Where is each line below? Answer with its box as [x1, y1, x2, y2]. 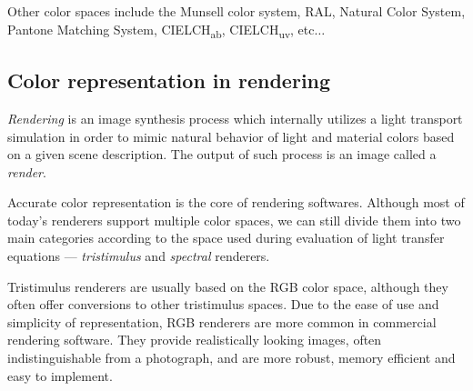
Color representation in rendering [7, 66, 331, 95]
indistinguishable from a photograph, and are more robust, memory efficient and [7, 348, 456, 367]
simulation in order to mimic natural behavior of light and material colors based [7, 126, 455, 145]
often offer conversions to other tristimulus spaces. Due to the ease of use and [7, 295, 439, 314]
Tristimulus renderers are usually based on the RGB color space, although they [7, 276, 448, 296]
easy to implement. [7, 366, 113, 385]
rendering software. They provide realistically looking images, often [7, 330, 382, 349]
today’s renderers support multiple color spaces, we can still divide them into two [7, 210, 461, 229]
